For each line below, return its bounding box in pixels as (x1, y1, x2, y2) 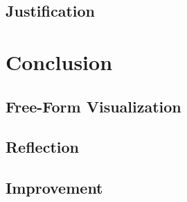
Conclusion (6, 47, 113, 76)
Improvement (6, 177, 103, 199)
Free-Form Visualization (6, 95, 181, 117)
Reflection (6, 136, 79, 158)
